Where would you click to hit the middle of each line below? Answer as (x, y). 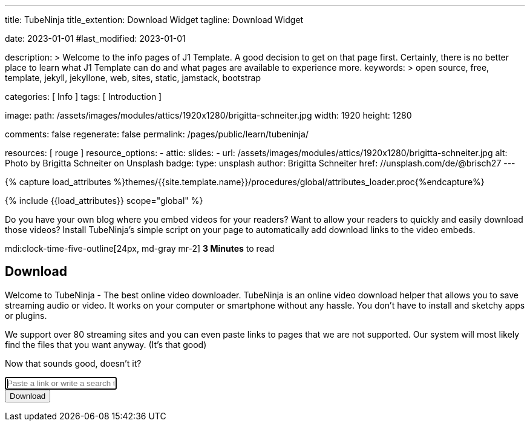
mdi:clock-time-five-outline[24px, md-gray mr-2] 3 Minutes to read (140, 248)
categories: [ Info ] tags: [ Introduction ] (83, 97)
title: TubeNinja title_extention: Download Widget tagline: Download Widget (154, 20)
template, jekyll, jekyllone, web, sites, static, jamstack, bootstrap (133, 78)
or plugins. (26, 315)
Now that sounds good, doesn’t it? (73, 363)
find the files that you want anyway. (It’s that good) (106, 344)
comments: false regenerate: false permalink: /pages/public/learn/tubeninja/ (157, 134)
